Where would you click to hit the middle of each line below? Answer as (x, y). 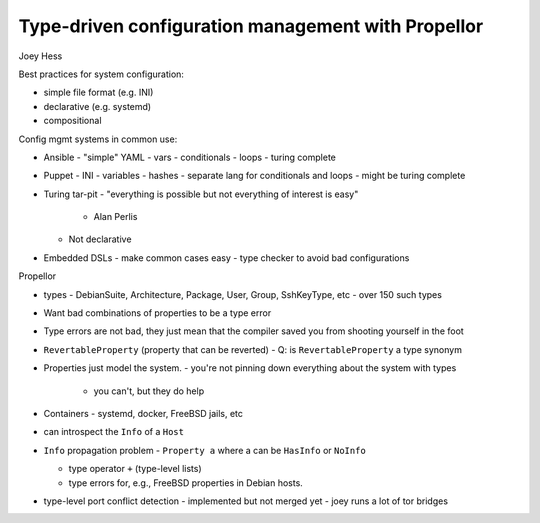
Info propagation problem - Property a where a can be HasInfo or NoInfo (205, 450)
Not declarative (100, 239)
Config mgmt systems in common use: (98, 139)
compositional (72, 121)
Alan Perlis (115, 217)
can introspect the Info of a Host (114, 432)
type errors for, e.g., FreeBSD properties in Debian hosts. (186, 482)
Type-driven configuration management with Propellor (251, 26)
